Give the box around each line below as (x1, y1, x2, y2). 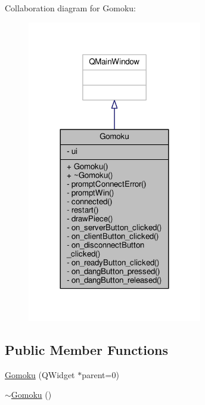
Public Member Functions (5, 341, 168, 359)
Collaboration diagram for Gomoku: (5, 2, 136, 14)
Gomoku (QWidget (5, 368, 75, 381)
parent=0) (82, 368, 119, 381)
